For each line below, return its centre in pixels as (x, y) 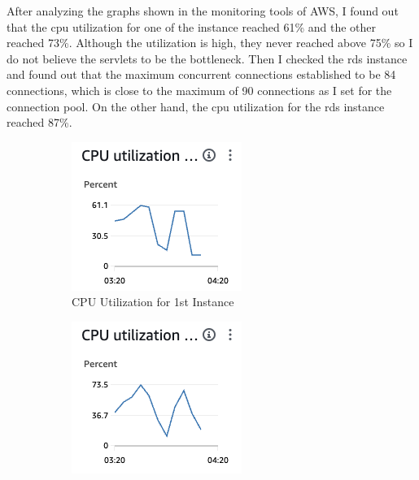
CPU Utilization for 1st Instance (153, 302)
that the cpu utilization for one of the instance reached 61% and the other (192, 26)
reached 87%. (39, 122)
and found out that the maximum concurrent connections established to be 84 (201, 74)
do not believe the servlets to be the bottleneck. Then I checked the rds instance (207, 58)
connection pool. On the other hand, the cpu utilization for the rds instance (196, 106)
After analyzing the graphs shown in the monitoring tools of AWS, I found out (203, 11)
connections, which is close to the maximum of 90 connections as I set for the (199, 90)
